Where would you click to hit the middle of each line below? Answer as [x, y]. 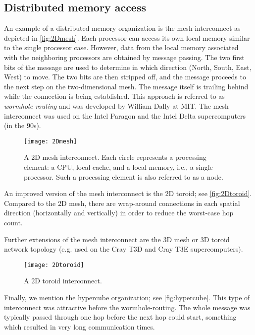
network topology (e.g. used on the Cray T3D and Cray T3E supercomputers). [124, 249]
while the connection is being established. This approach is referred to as [114, 96]
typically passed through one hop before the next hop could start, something [120, 317]
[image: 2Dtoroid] [54, 265]
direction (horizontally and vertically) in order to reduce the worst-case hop [119, 213]
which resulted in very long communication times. [79, 326]
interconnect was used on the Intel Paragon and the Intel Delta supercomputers [125, 115]
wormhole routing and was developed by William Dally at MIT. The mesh [116, 105]
